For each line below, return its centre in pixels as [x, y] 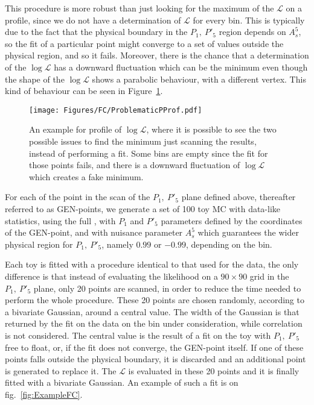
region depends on [252, 32]
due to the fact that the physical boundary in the [96, 32]
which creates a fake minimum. [86, 176]
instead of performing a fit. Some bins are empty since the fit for [149, 153]
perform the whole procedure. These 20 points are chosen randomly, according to [155, 300]
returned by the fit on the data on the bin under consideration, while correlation [154, 323]
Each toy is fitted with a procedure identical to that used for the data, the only [152, 264]
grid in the [269, 276]
